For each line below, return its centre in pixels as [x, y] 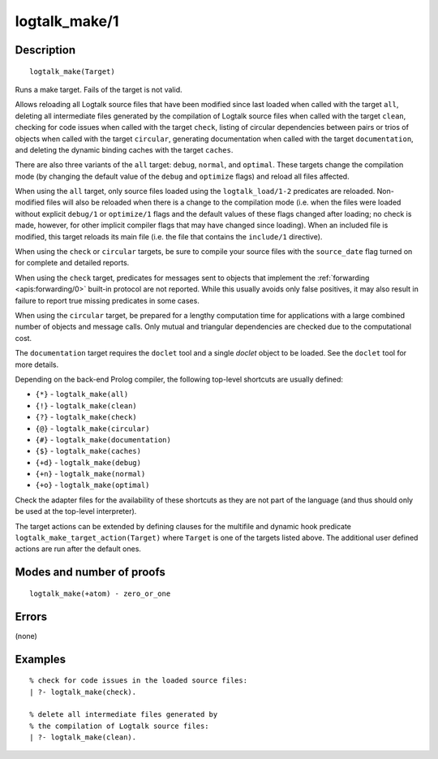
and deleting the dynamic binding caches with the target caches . [124, 149]
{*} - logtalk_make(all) [82, 395]
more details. [37, 364]
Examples [41, 659]
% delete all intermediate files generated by [124, 715]
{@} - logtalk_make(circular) [92, 428]
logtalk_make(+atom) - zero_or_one [100, 593]
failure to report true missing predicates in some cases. [107, 300]
